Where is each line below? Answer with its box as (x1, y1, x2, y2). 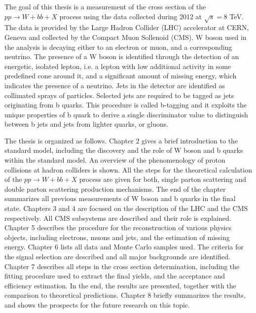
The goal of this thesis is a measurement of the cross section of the (4, 1, 206, 11)
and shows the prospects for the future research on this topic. (4, 299, 190, 310)
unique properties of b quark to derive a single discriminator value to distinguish (4, 109, 248, 119)
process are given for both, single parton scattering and (79, 174, 247, 184)
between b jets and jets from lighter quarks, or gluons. (4, 119, 169, 129)
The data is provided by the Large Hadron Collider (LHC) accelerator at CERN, (4, 22, 249, 33)
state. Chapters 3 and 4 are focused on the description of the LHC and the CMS (4, 203, 248, 213)
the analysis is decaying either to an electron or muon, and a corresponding (4, 41, 232, 52)
